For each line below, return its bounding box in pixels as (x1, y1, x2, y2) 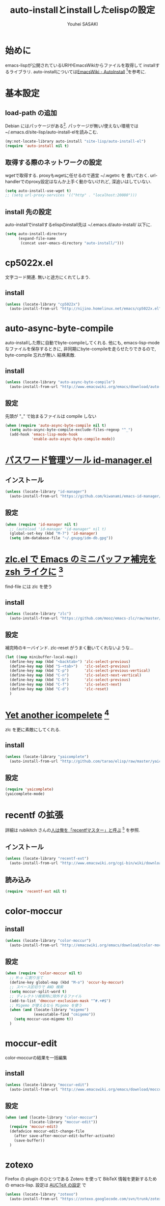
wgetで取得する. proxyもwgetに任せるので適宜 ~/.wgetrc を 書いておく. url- (5, 172, 158, 178)
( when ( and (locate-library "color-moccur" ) (5, 1115, 98, 1120)
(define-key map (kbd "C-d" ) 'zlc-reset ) (9, 686, 109, 691)
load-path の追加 (5, 109, 57, 117)
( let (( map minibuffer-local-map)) (5, 654, 78, 659)
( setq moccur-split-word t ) (9, 989, 67, 994)
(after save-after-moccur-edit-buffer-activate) (14, 1133, 115, 1138)
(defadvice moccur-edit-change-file (9, 1129, 84, 1134)
